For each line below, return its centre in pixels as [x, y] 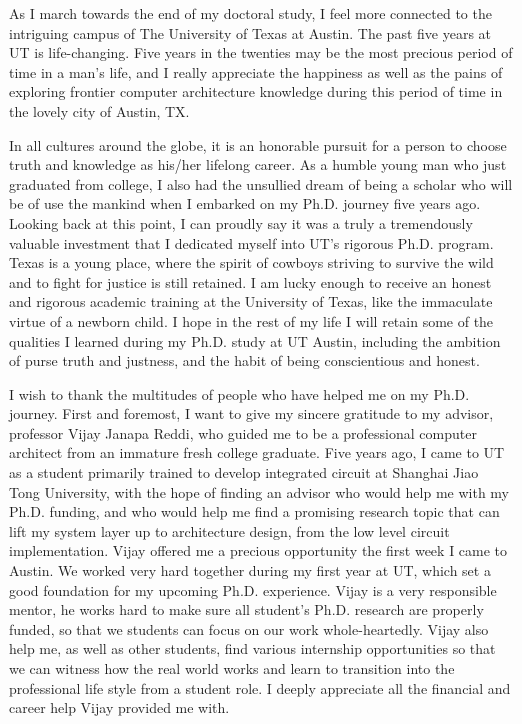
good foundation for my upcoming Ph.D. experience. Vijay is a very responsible [253, 589]
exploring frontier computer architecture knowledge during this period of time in [256, 91]
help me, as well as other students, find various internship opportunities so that [252, 648]
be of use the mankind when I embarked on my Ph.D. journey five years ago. [245, 203]
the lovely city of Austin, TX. [99, 110]
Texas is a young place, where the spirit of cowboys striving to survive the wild [251, 262]
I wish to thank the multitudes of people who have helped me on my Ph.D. [239, 393]
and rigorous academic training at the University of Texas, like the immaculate [251, 301]
